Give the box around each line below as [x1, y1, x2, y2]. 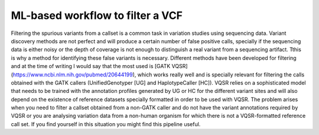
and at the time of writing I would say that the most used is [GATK [11, 63, 171, 70]
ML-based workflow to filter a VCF [11, 9, 183, 22]
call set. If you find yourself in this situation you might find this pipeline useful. [11, 120, 201, 127]
